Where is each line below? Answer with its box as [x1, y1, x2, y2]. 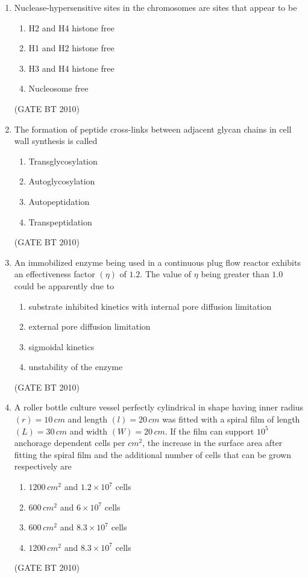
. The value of [140, 268, 192, 280]
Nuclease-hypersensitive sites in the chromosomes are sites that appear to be [14, 1, 297, 13]
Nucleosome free [28, 82, 89, 95]
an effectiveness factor [14, 268, 95, 280]
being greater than [201, 268, 269, 280]
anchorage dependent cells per [14, 436, 125, 449]
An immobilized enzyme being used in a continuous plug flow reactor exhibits [14, 256, 301, 268]
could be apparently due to [14, 279, 115, 292]
